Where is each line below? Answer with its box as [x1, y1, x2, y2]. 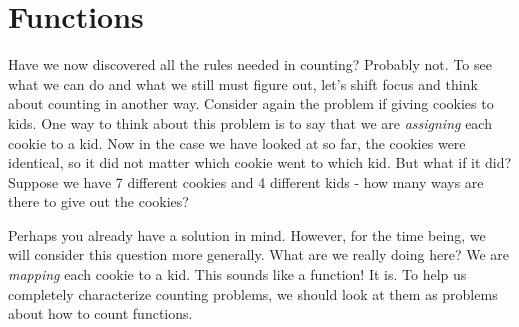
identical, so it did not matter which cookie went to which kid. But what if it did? [8, 152, 512, 173]
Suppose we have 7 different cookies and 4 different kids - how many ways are [8, 171, 484, 192]
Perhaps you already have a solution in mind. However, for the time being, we [8, 224, 486, 245]
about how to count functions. [8, 303, 193, 324]
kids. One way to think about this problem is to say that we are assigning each [8, 112, 492, 133]
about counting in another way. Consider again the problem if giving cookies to [8, 93, 494, 114]
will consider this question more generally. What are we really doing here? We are [8, 244, 509, 265]
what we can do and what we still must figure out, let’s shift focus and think [8, 73, 478, 94]
